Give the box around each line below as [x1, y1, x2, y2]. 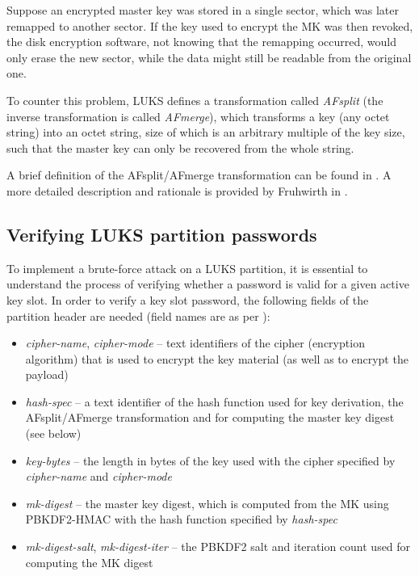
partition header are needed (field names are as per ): [6, 307, 270, 324]
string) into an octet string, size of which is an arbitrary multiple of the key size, [6, 124, 405, 141]
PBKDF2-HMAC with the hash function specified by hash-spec [25, 511, 337, 528]
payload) [25, 366, 69, 383]
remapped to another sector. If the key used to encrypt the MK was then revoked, [6, 17, 413, 34]
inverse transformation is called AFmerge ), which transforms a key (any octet [6, 107, 390, 124]
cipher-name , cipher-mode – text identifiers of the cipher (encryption [25, 334, 365, 351]
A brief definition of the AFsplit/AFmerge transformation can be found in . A [6, 166, 392, 183]
